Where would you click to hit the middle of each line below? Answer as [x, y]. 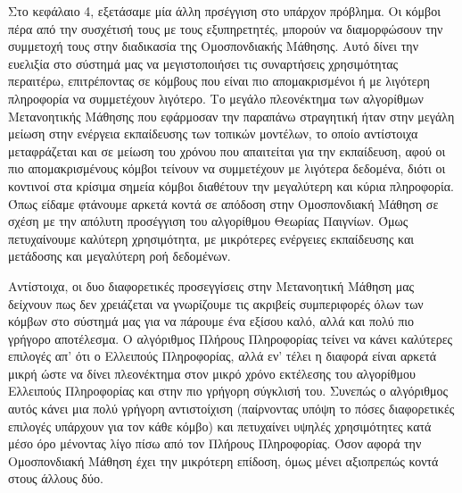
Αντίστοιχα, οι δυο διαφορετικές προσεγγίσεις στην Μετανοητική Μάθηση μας [211, 285]
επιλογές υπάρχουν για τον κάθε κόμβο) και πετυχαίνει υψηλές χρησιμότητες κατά [220, 426]
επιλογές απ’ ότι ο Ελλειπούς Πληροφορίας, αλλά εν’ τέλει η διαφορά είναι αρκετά [223, 356]
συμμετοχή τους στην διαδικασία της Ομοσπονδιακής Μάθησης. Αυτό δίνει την [214, 46]
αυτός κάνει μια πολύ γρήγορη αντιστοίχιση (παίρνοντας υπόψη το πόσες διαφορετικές [231, 409]
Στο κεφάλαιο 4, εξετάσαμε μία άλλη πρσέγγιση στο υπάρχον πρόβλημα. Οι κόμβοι [225, 11]
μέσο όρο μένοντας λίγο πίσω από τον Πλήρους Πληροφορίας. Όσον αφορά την [215, 443]
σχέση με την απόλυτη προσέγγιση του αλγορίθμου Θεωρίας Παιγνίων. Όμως [208, 221]
